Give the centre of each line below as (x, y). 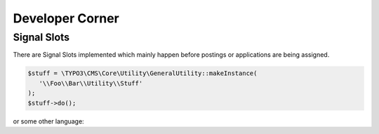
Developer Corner (66, 18)
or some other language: (48, 121)
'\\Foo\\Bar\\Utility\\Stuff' (91, 83)
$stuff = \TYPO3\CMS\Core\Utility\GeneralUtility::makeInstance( (142, 73)
